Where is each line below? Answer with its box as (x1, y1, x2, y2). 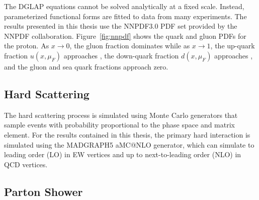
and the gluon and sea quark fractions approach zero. (4, 61, 168, 72)
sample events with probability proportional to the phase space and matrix (4, 119, 235, 130)
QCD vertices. (4, 159, 48, 169)
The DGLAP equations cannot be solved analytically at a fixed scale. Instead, (4, 1, 244, 11)
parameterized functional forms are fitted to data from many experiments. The (4, 11, 247, 21)
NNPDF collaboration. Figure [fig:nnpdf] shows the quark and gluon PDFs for (4, 30, 246, 41)
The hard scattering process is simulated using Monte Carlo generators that (4, 109, 238, 120)
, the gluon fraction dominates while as (69, 40, 190, 51)
